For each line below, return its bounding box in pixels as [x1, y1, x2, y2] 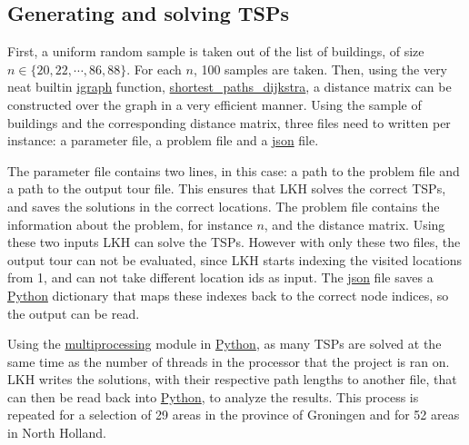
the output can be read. [7, 303, 140, 322]
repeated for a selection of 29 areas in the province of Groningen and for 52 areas [7, 405, 460, 424]
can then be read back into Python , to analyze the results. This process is [7, 387, 419, 406]
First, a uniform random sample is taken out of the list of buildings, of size [7, 42, 424, 61]
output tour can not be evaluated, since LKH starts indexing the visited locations [7, 250, 463, 269]
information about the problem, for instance [7, 214, 253, 233]
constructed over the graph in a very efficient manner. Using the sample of [7, 94, 422, 114]
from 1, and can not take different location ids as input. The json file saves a [7, 268, 434, 287]
